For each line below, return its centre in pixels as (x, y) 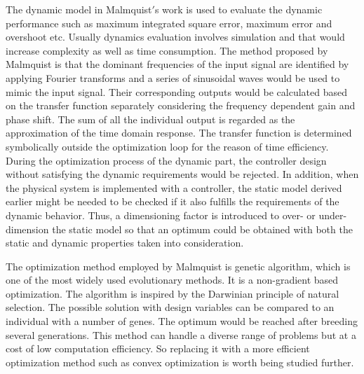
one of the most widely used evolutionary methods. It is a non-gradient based (172, 280)
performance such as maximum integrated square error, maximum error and (169, 23)
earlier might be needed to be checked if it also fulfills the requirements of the (173, 201)
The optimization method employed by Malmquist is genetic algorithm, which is (178, 266)
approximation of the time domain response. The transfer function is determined (179, 133)
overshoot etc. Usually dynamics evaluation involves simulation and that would (175, 37)
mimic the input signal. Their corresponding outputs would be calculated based (176, 91)
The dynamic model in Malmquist (79, 9)
